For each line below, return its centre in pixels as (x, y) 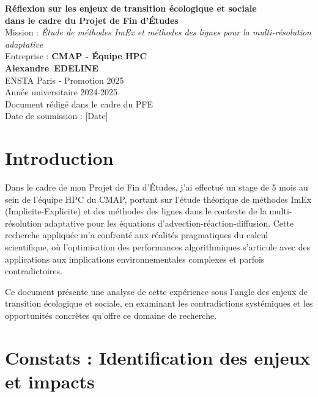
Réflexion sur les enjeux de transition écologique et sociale (131, 8)
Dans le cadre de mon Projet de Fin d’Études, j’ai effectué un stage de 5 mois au (157, 187)
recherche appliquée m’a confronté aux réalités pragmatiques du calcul (137, 235)
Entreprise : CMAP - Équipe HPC (76, 56)
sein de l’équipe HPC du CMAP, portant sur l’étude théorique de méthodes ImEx (158, 199)
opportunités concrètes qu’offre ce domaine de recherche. (111, 315)
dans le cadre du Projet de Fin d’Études (92, 20)
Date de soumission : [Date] (57, 116)
